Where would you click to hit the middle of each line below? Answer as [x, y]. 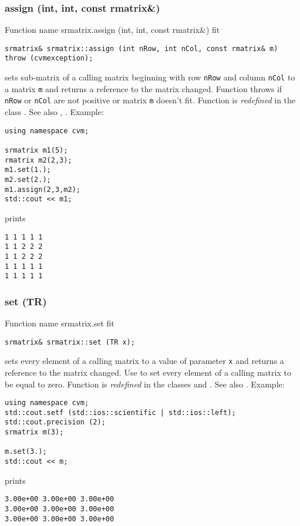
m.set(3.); [26, 452]
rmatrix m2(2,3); [38, 160]
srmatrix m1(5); [36, 150]
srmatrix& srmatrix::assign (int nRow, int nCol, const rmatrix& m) [141, 48]
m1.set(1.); [28, 170]
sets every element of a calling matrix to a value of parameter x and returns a [144, 361]
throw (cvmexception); [49, 58]
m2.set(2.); [28, 179]
